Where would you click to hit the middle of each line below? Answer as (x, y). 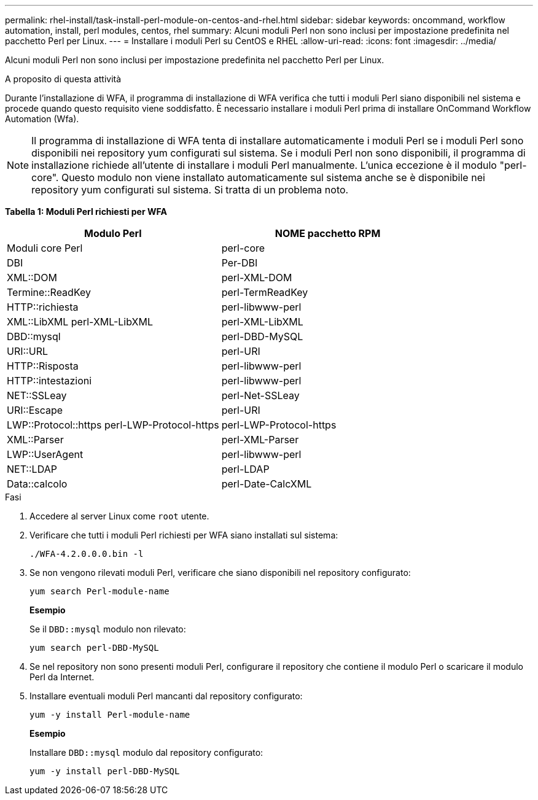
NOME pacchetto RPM (328, 233)
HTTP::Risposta (43, 366)
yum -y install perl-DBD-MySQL (105, 771)
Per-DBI (240, 263)
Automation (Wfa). (42, 119)
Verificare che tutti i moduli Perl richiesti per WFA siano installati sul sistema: (184, 535)
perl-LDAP (245, 469)
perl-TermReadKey (265, 292)
